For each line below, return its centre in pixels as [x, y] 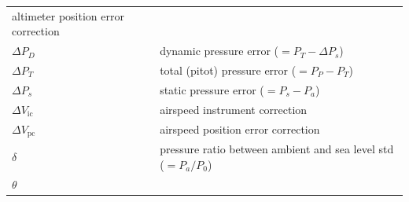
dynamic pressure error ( [219, 51]
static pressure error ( [212, 89]
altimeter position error [68, 15]
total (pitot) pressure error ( [228, 70]
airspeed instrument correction [234, 109]
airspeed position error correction [240, 129]
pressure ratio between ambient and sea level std [277, 149]
